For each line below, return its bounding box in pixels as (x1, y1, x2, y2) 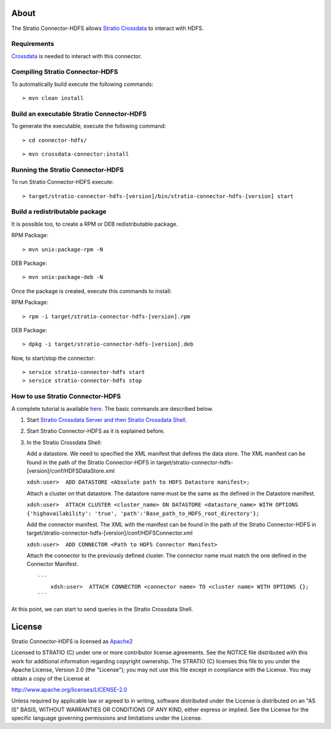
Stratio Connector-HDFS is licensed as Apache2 (11, 638, 133, 645)
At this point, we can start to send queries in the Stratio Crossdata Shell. (11, 606, 193, 613)
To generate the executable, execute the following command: (11, 123, 166, 130)
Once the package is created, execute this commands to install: (11, 287, 172, 294)
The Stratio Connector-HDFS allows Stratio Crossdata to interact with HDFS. (11, 25, 204, 32)
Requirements (11, 40, 55, 48)
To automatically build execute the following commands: (11, 80, 154, 88)
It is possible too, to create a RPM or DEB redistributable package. (11, 220, 178, 227)
